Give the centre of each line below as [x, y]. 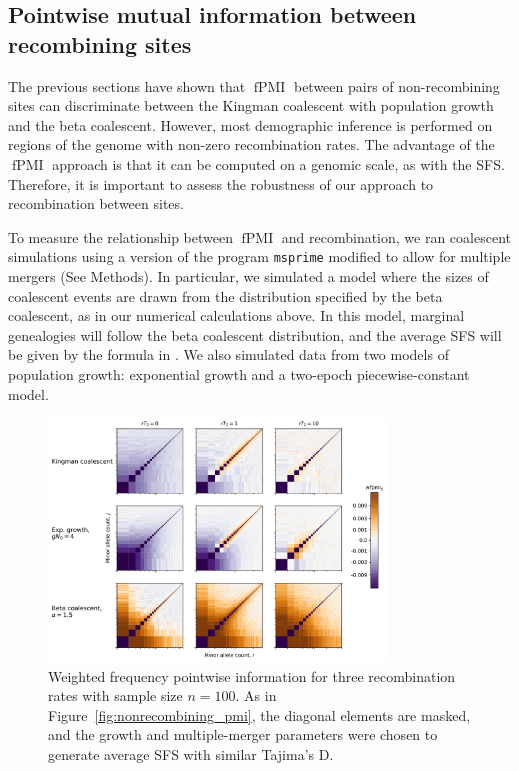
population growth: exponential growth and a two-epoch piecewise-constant [239, 373]
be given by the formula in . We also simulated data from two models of [228, 354]
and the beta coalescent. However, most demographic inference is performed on [250, 124]
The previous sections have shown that [127, 85]
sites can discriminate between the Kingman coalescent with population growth [251, 105]
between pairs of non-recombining [396, 85]
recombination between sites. [96, 203]
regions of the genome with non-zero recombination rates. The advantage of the [251, 144]
